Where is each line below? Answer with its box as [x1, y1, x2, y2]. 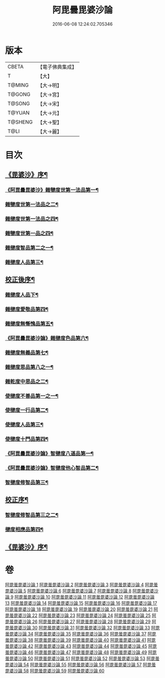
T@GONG [7, 91, 30, 97]
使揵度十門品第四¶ [5, 436, 49, 443]
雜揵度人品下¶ [5, 291, 38, 298]
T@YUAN [7, 109, 30, 116]
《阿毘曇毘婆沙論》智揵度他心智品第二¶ [5, 464, 99, 471]
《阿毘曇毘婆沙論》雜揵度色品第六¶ [5, 335, 89, 341]
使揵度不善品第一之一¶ [5, 392, 59, 399]
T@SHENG [7, 119, 33, 125]
